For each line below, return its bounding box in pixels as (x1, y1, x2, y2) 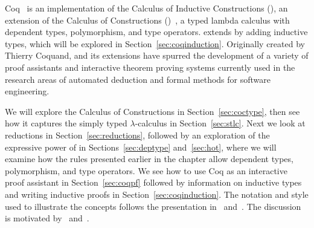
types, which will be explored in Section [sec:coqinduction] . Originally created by (5, 37, 305, 50)
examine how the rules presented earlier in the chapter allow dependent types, (5, 152, 293, 165)
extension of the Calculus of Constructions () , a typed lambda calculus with (5, 13, 290, 26)
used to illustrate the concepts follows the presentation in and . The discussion (5, 200, 301, 212)
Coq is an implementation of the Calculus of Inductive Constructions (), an (5, 2, 288, 14)
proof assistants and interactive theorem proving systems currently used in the (5, 60, 295, 73)
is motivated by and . (5, 212, 89, 224)
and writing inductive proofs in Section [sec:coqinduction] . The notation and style (5, 187, 309, 200)
